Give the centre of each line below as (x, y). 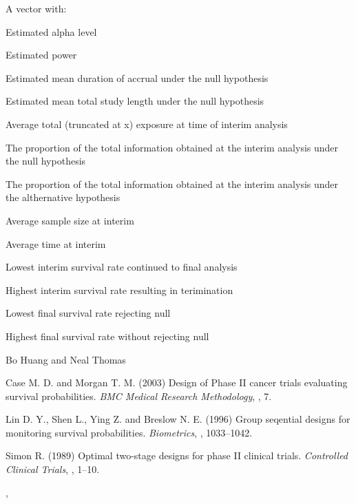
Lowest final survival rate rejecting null (88, 313)
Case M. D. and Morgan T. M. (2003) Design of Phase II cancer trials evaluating (177, 382)
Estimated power (41, 55)
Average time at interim (56, 243)
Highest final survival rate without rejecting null (107, 336)
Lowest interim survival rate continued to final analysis (122, 267)
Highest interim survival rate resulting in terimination (119, 290)
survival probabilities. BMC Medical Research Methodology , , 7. (139, 396)
